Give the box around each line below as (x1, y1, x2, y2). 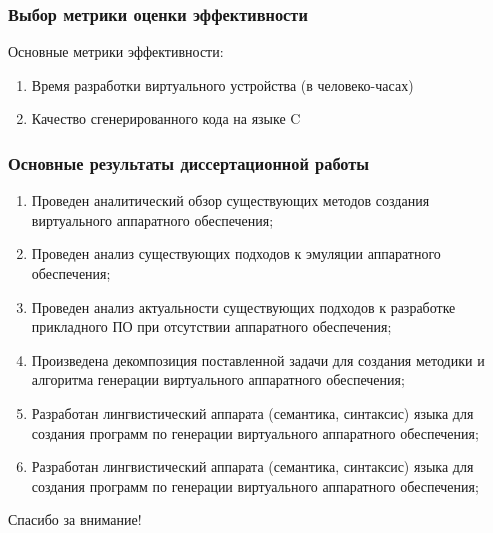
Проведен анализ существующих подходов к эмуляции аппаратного (31, 243, 441, 264)
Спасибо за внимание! (8, 509, 142, 530)
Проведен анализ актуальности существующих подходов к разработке (31, 296, 456, 317)
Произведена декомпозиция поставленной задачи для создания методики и (31, 349, 485, 370)
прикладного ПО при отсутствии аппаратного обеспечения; (31, 316, 392, 337)
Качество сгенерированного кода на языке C (31, 108, 301, 129)
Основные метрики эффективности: (8, 41, 224, 62)
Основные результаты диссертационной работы (8, 150, 370, 175)
